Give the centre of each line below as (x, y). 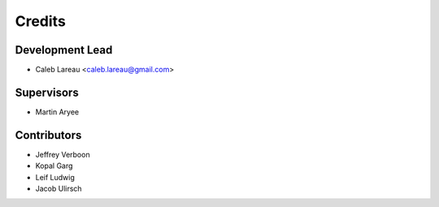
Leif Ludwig (55, 177)
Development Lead (64, 50)
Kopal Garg (54, 166)
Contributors (48, 135)
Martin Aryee (57, 112)
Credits (41, 21)
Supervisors (47, 92)
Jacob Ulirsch (59, 189)
